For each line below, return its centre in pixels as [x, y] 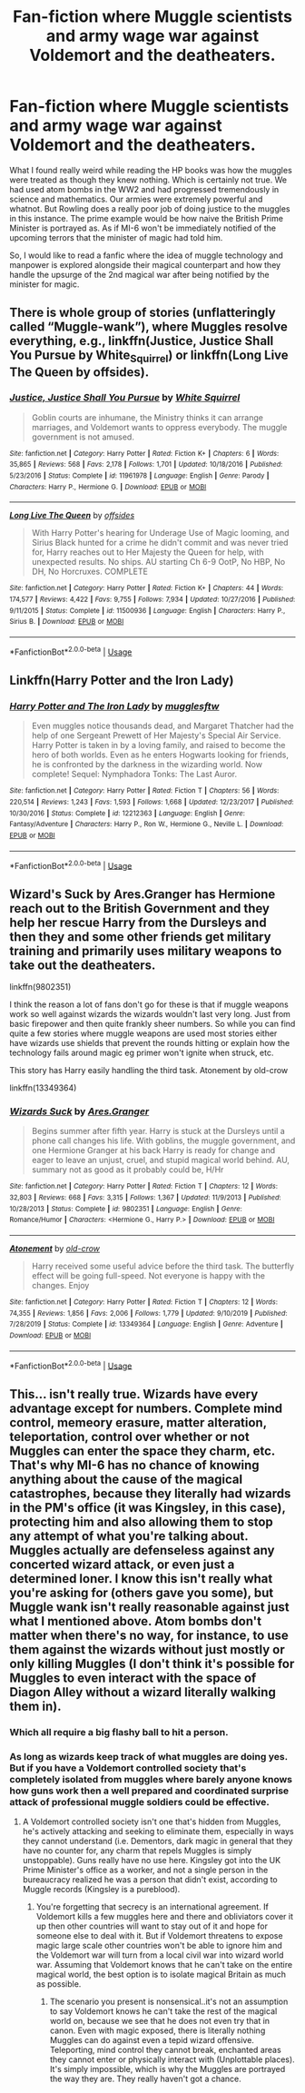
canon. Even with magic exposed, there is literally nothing [157, 2030]
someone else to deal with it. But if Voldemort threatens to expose [159, 1935]
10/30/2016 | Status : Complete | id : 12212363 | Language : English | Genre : [127, 813]
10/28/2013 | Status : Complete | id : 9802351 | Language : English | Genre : [126, 1209]
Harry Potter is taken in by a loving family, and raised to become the [158, 745]
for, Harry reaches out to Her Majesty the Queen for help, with [148, 552]
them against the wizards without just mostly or [148, 1649]
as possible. [59, 1984]
